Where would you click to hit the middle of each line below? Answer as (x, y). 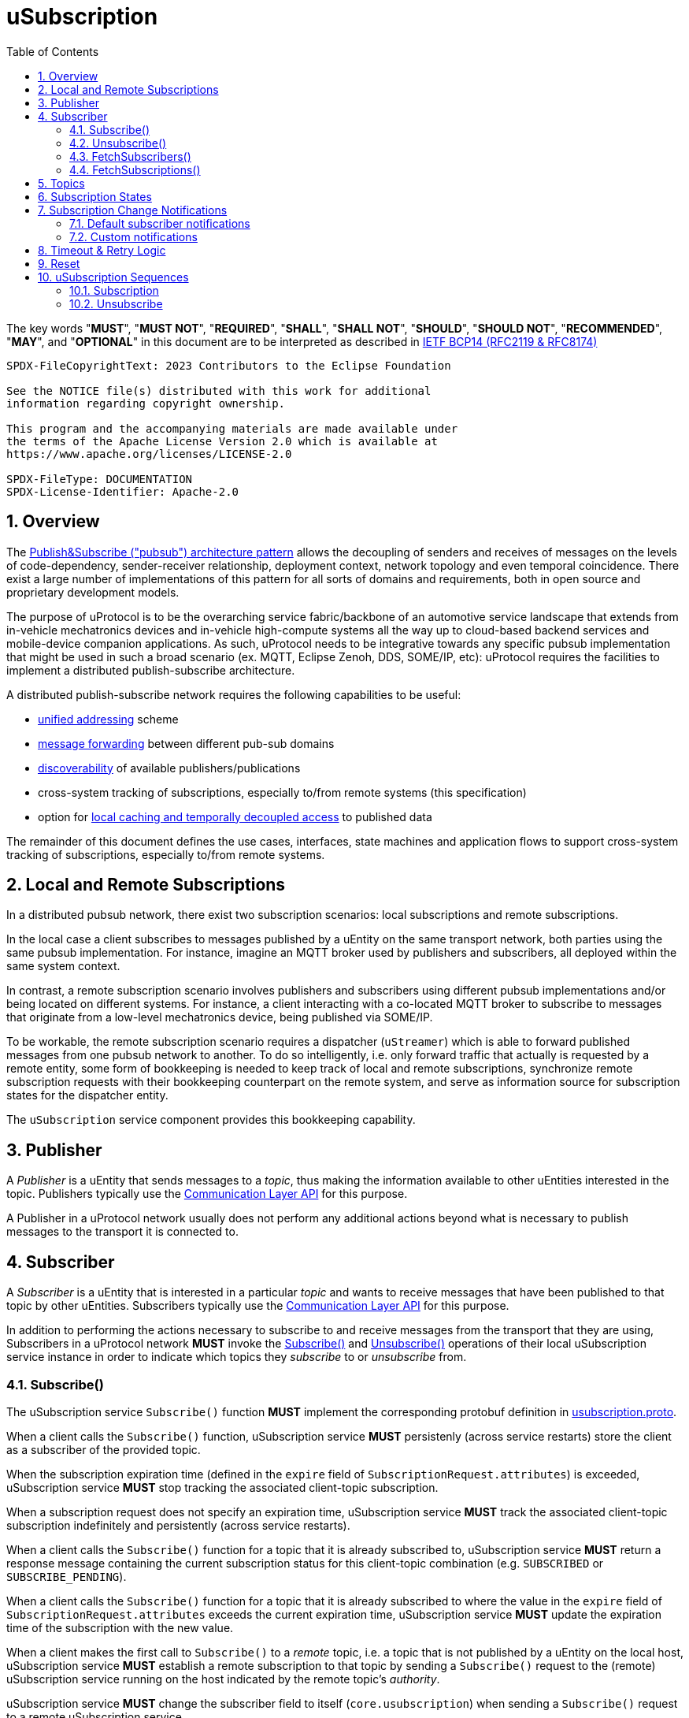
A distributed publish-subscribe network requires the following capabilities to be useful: (234, 694)
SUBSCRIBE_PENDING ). (67, 1576)
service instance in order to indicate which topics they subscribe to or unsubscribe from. (237, 1357)
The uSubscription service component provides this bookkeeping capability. (211, 1120)
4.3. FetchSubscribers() (130, 156)
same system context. (63, 966)
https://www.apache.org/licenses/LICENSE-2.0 (149, 454)
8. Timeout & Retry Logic (102, 250)
